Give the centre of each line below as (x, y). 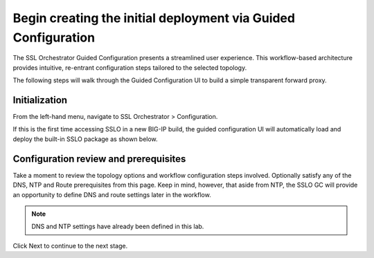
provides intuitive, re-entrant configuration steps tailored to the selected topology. (130, 67)
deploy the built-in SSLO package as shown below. (86, 139)
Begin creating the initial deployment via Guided (154, 18)
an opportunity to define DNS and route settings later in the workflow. (112, 194)
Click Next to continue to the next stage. (70, 246)
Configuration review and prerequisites (99, 159)
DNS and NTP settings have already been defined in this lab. (118, 227)
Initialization (40, 100)
